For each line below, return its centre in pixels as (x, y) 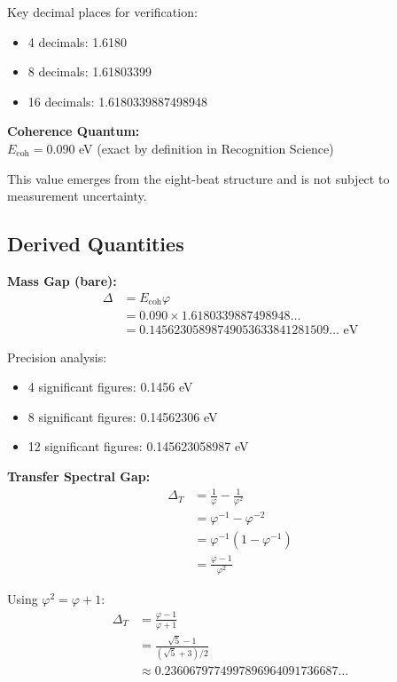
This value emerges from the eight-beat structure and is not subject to (198, 178)
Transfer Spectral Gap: (79, 476)
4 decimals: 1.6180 (78, 41)
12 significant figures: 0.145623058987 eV (138, 446)
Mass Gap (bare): (62, 280)
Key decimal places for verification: (102, 12)
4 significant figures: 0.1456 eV (110, 387)
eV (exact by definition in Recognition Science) (206, 148)
